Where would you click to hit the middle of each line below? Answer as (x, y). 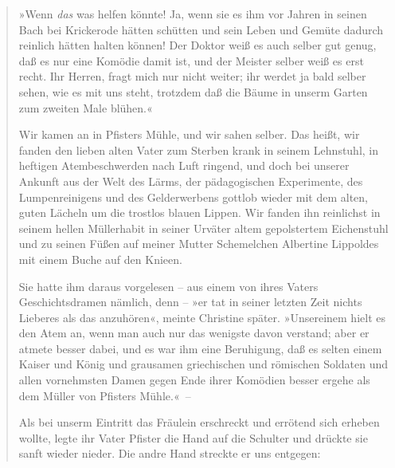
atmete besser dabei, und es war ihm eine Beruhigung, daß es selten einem (200, 348)
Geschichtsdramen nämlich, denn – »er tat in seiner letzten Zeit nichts (190, 302)
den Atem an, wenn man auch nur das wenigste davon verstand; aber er (194, 333)
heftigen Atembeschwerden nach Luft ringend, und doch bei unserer (184, 165)
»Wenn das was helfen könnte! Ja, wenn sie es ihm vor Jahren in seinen (193, 14)
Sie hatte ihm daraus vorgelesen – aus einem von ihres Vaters (168, 286)
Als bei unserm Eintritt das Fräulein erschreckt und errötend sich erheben (199, 422)
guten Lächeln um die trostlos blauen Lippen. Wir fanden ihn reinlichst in (199, 212)
